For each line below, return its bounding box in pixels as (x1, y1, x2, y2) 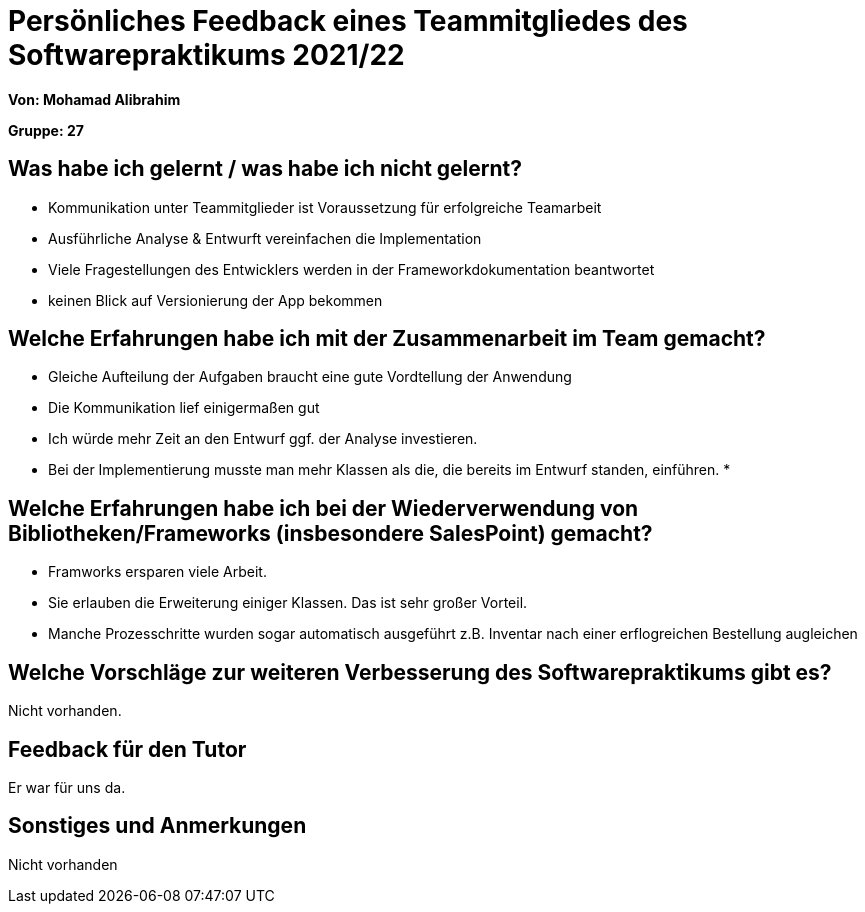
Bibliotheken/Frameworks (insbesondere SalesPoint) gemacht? (8, 520, 653, 546)
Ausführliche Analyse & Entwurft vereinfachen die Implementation (48, 229, 482, 247)
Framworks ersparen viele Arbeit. (48, 563, 267, 581)
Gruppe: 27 (8, 121, 84, 139)
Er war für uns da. (8, 778, 126, 796)
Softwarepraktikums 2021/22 (8, 38, 405, 72)
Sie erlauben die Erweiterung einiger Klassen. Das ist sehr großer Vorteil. (48, 594, 528, 612)
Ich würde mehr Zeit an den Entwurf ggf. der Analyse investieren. (48, 430, 478, 448)
